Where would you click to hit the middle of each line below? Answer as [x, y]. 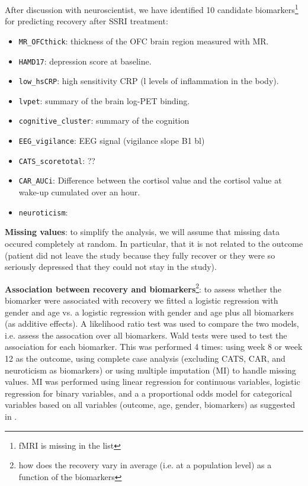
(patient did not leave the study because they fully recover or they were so [140, 255]
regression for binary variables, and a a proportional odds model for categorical [148, 393]
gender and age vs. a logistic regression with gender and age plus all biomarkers [149, 312]
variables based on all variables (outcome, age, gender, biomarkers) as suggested [150, 405]
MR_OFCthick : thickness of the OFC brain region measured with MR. [144, 41]
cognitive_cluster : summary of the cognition [104, 120]
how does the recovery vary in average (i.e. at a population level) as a [145, 465]
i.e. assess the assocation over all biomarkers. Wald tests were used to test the [146, 335]
